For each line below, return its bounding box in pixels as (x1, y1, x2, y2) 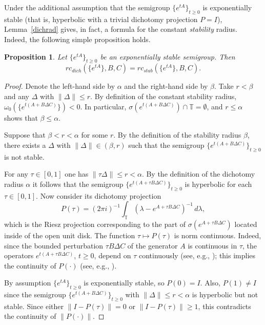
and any (4, 90, 30, 101)
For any (4, 168, 28, 179)
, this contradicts (198, 300, 251, 311)
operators (4, 250, 34, 261)
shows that (4, 112, 38, 123)
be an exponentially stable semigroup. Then (100, 51, 235, 62)
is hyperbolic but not (192, 289, 258, 300)
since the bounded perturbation (4, 240, 104, 251)
